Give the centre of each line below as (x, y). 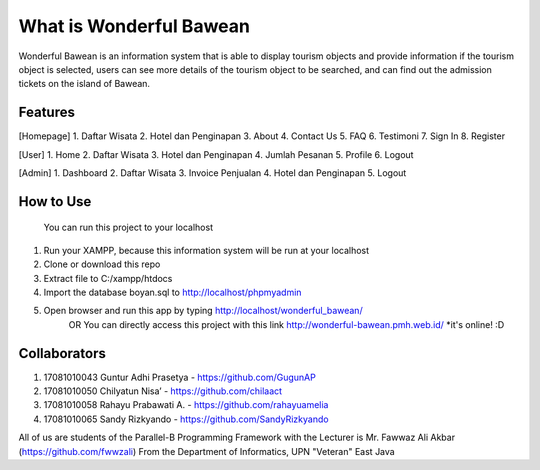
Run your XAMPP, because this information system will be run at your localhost (206, 250)
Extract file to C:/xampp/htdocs (108, 278)
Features (46, 112)
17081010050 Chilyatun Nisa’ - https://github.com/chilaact (163, 391)
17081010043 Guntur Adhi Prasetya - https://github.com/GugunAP (180, 377)
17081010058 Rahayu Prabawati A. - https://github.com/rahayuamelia (186, 405)
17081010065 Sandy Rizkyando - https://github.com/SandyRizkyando (186, 419)
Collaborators (62, 353)
